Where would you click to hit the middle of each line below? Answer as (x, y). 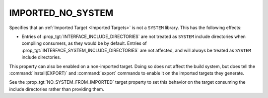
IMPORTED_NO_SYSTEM (61, 13)
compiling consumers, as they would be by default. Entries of (84, 43)
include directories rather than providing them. (57, 89)
